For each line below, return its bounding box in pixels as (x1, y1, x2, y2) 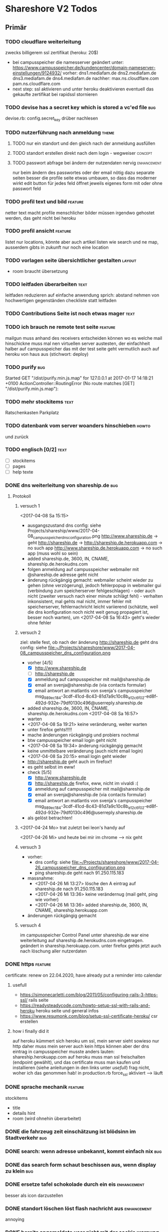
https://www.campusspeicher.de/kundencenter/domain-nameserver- (12, 64, 156, 70)
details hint (12, 1110, 36, 1116)
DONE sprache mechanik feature (5, 1084, 84, 1091)
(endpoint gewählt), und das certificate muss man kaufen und (12, 1059, 140, 1065)
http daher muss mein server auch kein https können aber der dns (12, 1043, 149, 1049)
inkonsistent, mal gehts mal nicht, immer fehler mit (27, 599, 132, 605)
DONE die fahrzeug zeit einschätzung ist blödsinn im (5, 1128, 136, 1135)
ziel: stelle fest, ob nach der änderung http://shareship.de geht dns (20, 639, 158, 645)
